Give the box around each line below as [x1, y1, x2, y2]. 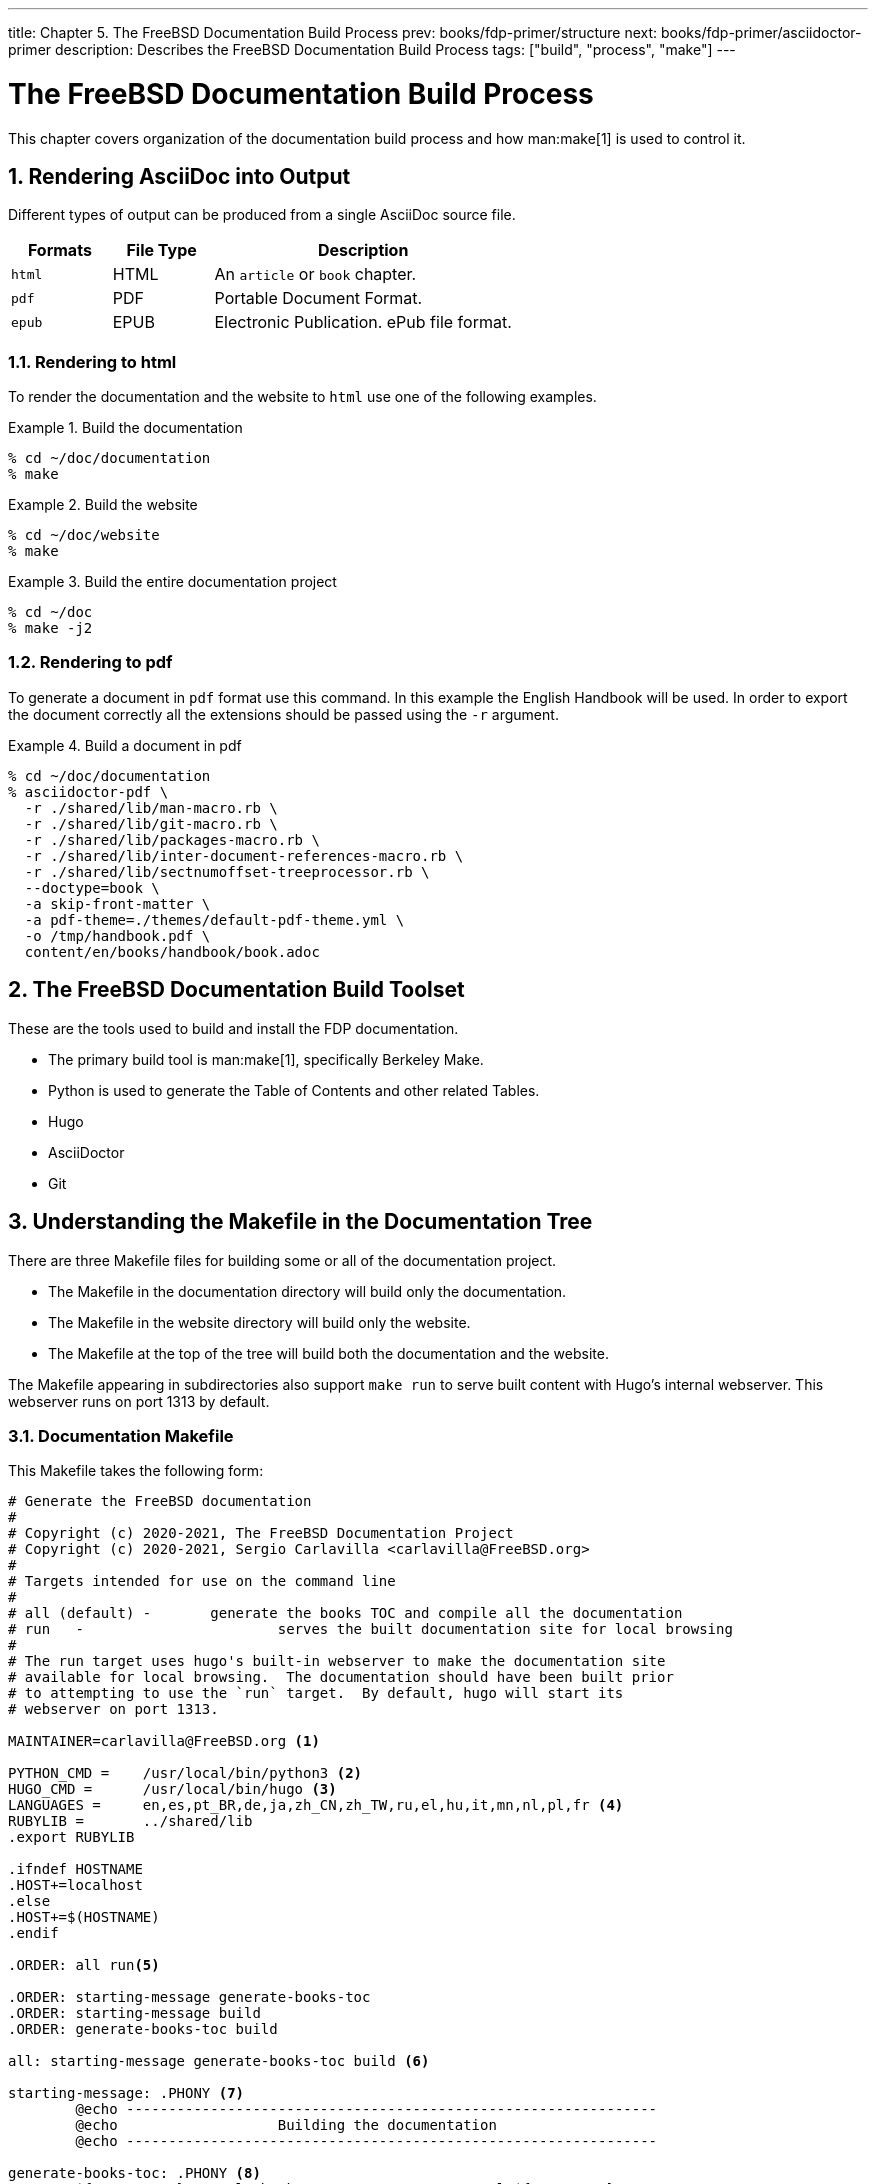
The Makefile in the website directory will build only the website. [48, 1313, 471, 1331]
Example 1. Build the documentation [8, 419, 243, 437]
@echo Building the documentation [75, 2117, 497, 2134]
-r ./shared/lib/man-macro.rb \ [24, 799, 278, 816]
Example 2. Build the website [8, 496, 198, 514]
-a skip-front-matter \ [24, 895, 211, 912]
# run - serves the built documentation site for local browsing [8, 1621, 733, 1638]
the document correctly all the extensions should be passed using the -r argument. [8, 705, 559, 723]
